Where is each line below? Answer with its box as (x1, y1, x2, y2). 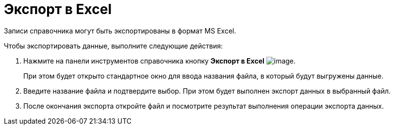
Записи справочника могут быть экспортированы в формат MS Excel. (4, 26, 236, 35)
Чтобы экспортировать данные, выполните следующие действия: (4, 41, 223, 50)
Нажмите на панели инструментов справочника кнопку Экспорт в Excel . (23, 56, 296, 65)
